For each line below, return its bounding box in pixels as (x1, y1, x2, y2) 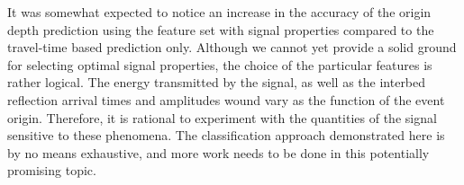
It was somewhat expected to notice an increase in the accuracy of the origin (7, 3, 432, 21)
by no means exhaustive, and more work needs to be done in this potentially (7, 143, 430, 162)
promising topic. (7, 161, 96, 180)
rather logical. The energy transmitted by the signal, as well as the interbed (7, 73, 426, 92)
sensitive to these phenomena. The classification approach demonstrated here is (7, 126, 445, 145)
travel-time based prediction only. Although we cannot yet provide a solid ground (7, 38, 457, 57)
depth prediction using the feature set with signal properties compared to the (7, 20, 434, 39)
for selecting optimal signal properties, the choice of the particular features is (7, 55, 432, 74)
